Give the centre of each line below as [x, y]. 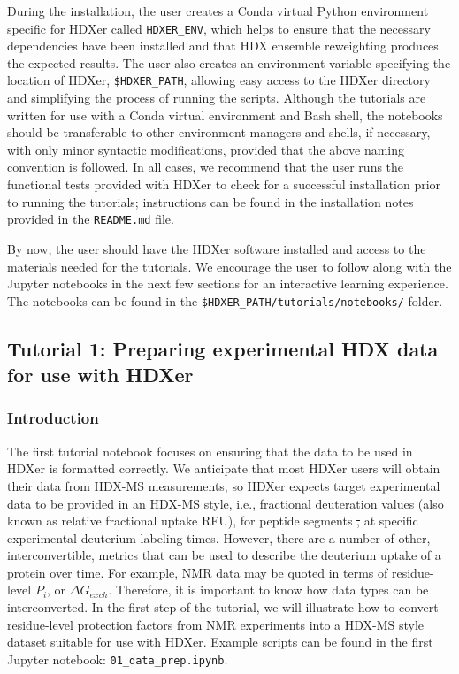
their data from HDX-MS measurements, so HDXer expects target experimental [224, 485]
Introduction [53, 418]
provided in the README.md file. [91, 219]
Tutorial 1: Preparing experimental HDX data [223, 348]
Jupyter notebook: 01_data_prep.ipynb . [118, 659]
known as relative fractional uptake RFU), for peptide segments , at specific [213, 521]
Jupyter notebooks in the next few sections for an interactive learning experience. [228, 283]
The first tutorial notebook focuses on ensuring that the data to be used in [210, 451]
